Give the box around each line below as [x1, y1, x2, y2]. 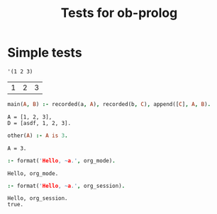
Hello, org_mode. [7, 170, 59, 177]
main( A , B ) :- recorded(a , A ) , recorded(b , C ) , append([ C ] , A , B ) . [7, 100, 211, 107]
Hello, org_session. [7, 195, 69, 202]
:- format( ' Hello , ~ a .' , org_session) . [7, 182, 126, 189]
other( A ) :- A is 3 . [7, 132, 69, 139]
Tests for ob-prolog [60, 5, 178, 21]
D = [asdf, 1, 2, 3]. [7, 119, 72, 126]
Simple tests [7, 44, 83, 61]
